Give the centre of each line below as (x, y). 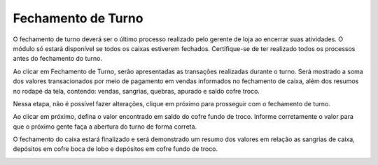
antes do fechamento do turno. (58, 59)
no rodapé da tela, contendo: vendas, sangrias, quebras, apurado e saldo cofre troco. (136, 91)
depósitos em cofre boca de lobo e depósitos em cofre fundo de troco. (115, 149)
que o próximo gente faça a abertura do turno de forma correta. (105, 127)
